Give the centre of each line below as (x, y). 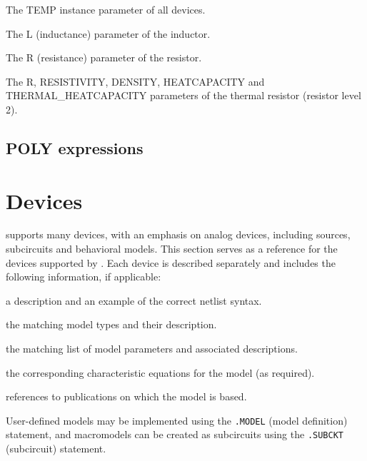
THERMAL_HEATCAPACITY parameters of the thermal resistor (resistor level (183, 95)
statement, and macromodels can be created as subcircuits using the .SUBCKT (175, 434)
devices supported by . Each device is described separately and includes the (171, 262)
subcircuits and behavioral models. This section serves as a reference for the (172, 249)
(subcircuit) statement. (56, 449)
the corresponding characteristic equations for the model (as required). (160, 372)
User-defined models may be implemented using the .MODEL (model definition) (177, 420)
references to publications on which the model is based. (126, 396)
